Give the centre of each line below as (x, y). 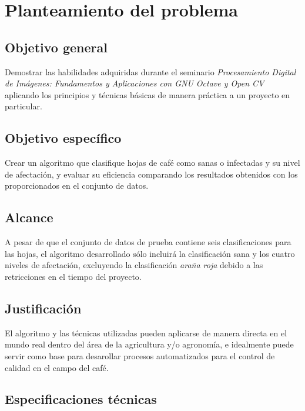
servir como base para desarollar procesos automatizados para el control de (140, 355)
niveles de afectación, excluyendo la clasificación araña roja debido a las (134, 265)
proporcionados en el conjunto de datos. (77, 186)
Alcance (29, 217)
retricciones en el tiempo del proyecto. (73, 276)
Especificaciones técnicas (81, 399)
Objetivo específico (63, 138)
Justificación (43, 308)
